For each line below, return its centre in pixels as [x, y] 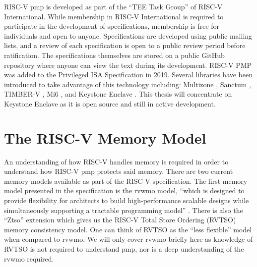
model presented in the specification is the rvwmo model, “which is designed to [124, 190]
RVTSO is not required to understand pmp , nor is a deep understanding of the [124, 249]
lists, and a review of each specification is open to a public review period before [125, 45]
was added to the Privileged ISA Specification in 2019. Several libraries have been [128, 75]
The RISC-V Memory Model [105, 137]
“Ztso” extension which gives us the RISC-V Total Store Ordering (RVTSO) [120, 220]
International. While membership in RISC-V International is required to [114, 16]
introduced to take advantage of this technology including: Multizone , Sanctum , [128, 84]
